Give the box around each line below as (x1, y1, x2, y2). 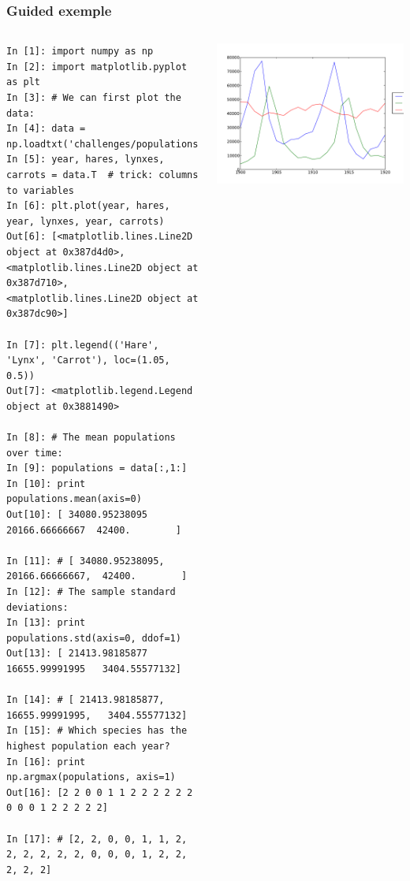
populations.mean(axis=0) (6, 493, 142, 505)
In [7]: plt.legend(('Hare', (6, 339, 159, 351)
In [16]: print (6, 756, 86, 768)
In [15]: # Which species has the (6, 725, 188, 737)
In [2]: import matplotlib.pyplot (6, 61, 188, 72)
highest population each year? (6, 740, 170, 752)
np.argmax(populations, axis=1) (6, 771, 176, 783)
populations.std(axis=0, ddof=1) (6, 632, 181, 644)
